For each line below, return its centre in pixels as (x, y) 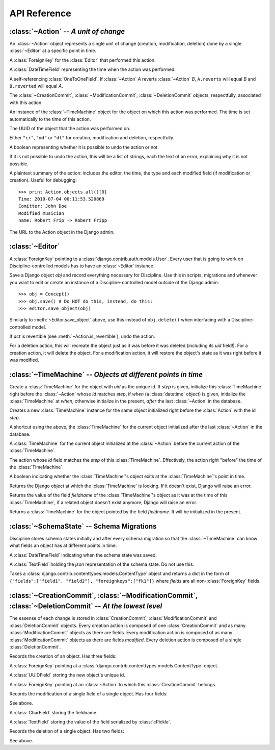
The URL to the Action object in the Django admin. (62, 232)
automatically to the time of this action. (50, 119)
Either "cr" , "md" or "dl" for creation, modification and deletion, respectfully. (92, 138)
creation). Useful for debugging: (43, 180)
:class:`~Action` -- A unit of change (67, 31)
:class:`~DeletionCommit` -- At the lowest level (86, 606)
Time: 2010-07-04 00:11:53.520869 (61, 199)
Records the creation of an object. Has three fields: (63, 656)
